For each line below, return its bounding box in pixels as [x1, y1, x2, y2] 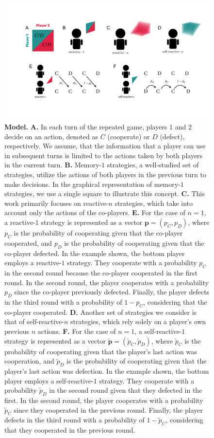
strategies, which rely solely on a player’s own [70, 316, 206, 327]
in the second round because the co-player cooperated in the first [4, 268, 198, 278]
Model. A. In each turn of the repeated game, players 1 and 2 [4, 122, 192, 132]
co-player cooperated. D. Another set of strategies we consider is [4, 307, 197, 317]
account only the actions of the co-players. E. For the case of [4, 207, 185, 218]
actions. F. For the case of [37, 326, 116, 336]
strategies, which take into [115, 198, 193, 208]
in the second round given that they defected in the [49, 385, 202, 395]
